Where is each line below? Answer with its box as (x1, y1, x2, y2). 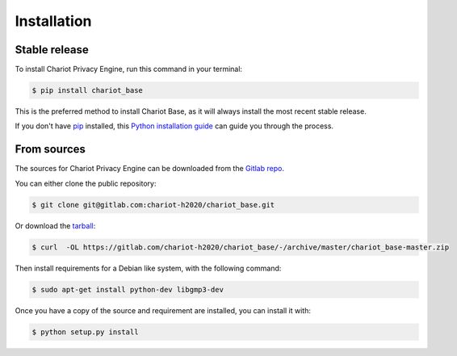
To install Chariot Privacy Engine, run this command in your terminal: (15, 65, 242, 74)
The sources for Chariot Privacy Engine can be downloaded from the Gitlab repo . (15, 164, 284, 174)
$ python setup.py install (31, 327, 139, 337)
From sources (15, 142, 86, 157)
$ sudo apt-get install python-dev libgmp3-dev (31, 285, 224, 294)
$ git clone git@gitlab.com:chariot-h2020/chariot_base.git (31, 200, 275, 209)
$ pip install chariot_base (31, 86, 143, 95)
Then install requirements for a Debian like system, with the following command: (15, 263, 282, 273)
